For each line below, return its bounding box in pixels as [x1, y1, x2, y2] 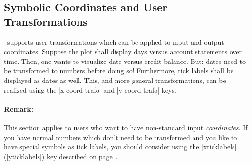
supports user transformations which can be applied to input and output [7, 37, 224, 47]
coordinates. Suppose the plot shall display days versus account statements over [4, 46, 242, 57]
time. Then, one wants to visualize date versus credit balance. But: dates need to [4, 56, 246, 66]
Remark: [4, 103, 34, 114]
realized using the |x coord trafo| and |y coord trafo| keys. [4, 84, 176, 95]
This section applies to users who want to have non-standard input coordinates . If [4, 122, 248, 132]
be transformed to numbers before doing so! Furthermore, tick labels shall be [4, 65, 234, 76]
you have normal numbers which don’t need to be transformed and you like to [4, 132, 237, 142]
